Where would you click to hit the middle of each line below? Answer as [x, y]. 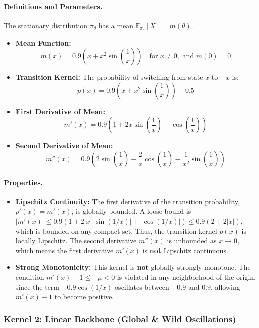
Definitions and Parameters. [53, 6]
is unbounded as [192, 241]
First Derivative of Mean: [61, 111]
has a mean [116, 25]
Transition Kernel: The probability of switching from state [109, 77]
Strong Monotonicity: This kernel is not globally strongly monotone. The [133, 267]
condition [30, 276]
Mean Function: [43, 43]
